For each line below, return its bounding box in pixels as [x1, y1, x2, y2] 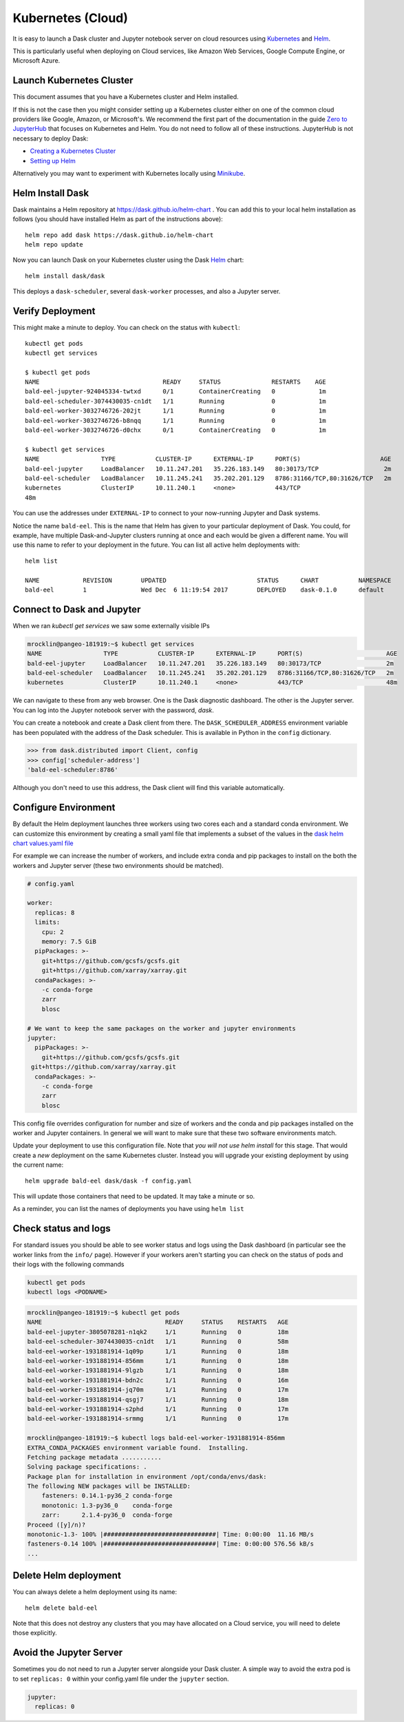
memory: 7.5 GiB [41, 937, 96, 946]
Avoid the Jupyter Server [12, 1647, 123, 1659]
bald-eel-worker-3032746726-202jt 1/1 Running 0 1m [25, 407, 326, 415]
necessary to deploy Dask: [12, 134, 89, 143]
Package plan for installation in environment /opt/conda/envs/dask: [27, 1473, 267, 1480]
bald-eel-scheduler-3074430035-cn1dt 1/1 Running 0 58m [27, 1338, 289, 1346]
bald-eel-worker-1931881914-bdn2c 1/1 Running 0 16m [27, 1376, 289, 1384]
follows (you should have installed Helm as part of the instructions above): [12, 215, 223, 223]
